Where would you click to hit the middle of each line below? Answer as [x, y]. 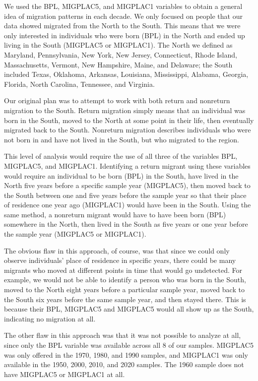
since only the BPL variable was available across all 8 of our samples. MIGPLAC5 [129, 345]
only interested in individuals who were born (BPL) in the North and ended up [125, 35]
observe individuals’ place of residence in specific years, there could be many [120, 260]
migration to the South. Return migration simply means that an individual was [125, 110]
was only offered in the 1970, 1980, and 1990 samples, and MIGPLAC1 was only [126, 354]
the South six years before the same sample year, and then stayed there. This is [125, 299]
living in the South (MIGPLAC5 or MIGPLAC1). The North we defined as [118, 45]
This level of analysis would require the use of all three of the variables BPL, [121, 156]
